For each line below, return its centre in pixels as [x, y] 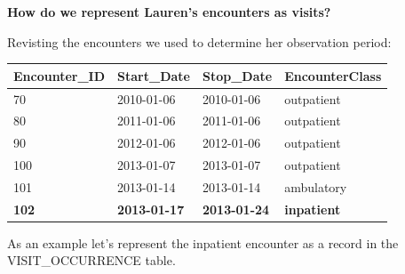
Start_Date [154, 75]
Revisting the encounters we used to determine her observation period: [199, 41]
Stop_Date [237, 75]
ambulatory [316, 186]
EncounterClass [333, 75]
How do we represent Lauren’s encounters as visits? [169, 12]
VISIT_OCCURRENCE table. [91, 260]
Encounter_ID [60, 75]
